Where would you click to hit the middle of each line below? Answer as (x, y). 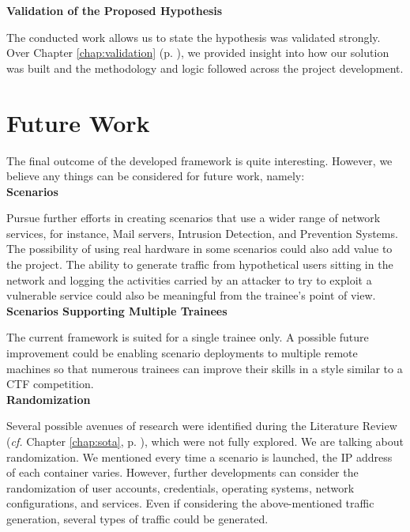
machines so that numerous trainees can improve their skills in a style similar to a (205, 368)
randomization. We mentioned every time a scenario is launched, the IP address (199, 457)
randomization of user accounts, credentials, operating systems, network (181, 487)
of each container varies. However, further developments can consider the (182, 472)
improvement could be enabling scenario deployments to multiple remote (182, 353)
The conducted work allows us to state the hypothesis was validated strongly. (194, 37)
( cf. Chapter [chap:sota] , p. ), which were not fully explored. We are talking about (205, 441)
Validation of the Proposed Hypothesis (115, 10)
